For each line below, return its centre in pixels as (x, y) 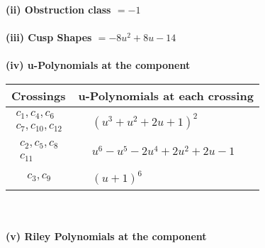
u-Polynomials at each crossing (166, 95)
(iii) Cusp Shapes (49, 37)
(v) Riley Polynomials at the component (106, 236)
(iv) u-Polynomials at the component (98, 65)
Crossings (39, 95)
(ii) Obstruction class (58, 9)
